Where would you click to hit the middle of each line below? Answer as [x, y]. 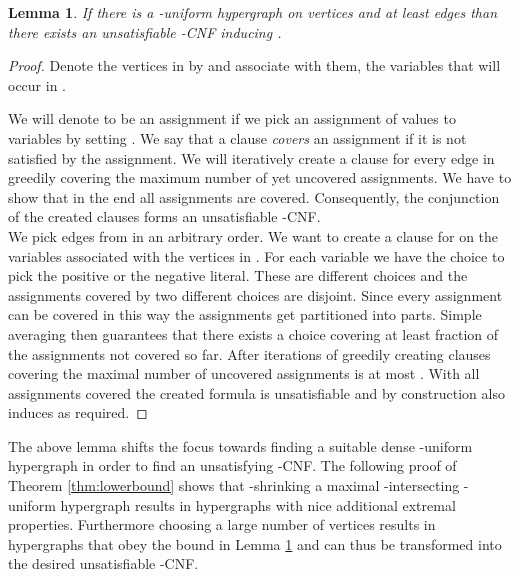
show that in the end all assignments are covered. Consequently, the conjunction [254, 196]
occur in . [37, 84]
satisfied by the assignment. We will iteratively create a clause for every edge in [251, 157]
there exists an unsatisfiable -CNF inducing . [145, 31]
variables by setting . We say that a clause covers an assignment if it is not [237, 137]
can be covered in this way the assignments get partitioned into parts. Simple [245, 314]
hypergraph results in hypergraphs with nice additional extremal [258, 504]
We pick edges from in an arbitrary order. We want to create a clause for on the [253, 235]
